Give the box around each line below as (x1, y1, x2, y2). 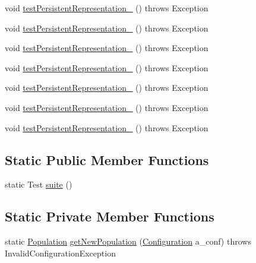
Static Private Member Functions (5, 207, 214, 226)
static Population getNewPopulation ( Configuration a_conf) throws (5, 235, 251, 248)
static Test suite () (5, 178, 72, 191)
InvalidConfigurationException (5, 246, 116, 259)
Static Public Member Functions (5, 150, 209, 169)
